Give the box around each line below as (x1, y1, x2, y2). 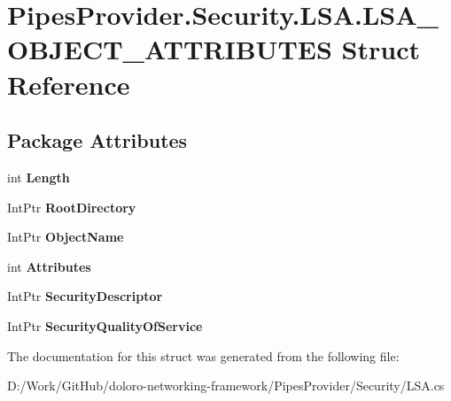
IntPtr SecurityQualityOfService (7, 316, 203, 335)
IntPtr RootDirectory (7, 197, 136, 216)
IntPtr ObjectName (7, 227, 124, 246)
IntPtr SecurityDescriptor (7, 287, 163, 305)
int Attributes (7, 257, 91, 275)
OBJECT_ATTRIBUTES (7, 31, 332, 67)
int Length (7, 167, 70, 186)
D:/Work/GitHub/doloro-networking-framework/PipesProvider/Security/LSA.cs (7, 376, 445, 395)
